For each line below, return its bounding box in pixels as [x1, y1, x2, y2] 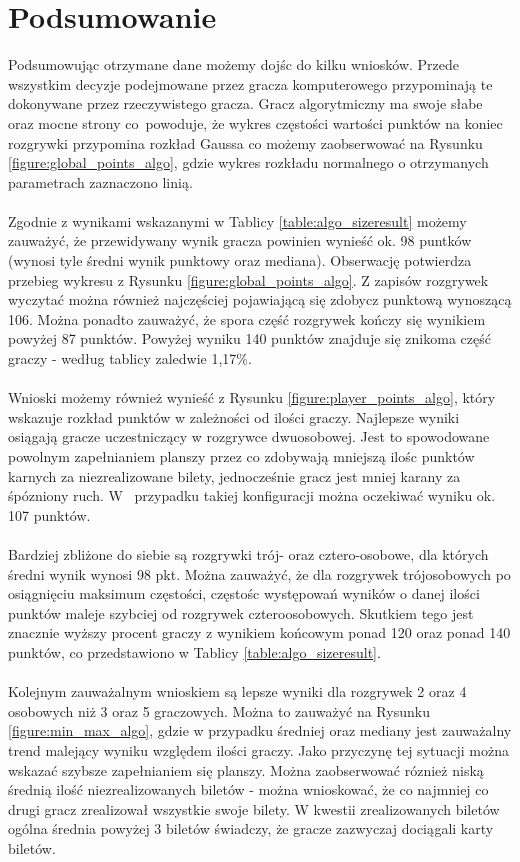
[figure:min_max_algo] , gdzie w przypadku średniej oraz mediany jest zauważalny [8, 720, 512, 741]
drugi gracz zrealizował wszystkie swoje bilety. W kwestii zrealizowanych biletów [8, 798, 500, 819]
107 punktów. [8, 504, 91, 525]
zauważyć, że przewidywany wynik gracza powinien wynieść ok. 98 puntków [8, 230, 472, 251]
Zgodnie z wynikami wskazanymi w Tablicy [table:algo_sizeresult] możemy [8, 210, 467, 231]
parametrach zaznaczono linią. [8, 171, 193, 192]
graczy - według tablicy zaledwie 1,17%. [8, 348, 252, 369]
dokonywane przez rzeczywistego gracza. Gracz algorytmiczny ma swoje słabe [8, 93, 483, 114]
